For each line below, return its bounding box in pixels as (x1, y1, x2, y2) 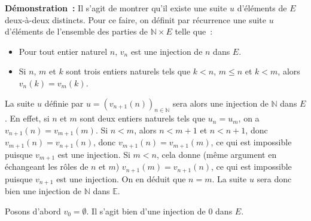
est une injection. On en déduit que (56, 172, 186, 185)
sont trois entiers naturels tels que (66, 65, 191, 77)
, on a (238, 112, 260, 124)
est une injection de (130, 45, 203, 57)
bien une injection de (5, 185, 81, 197)
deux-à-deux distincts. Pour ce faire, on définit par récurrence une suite (5, 13, 267, 26)
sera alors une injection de (172, 97, 269, 109)
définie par (44, 97, 84, 109)
